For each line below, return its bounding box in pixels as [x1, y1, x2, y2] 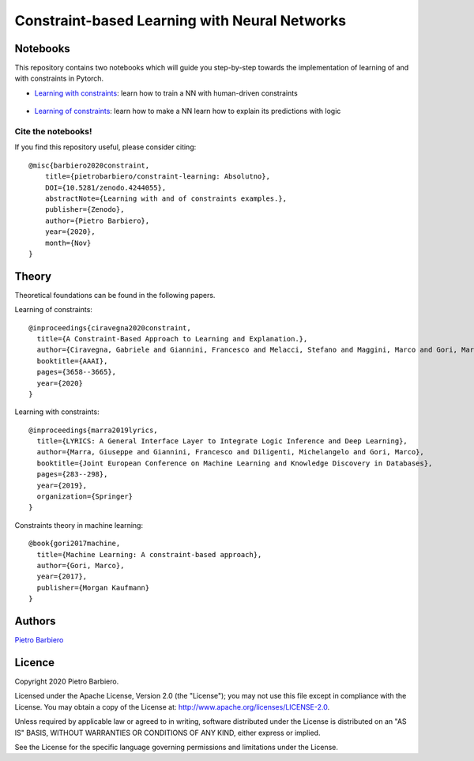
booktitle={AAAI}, [36, 356, 108, 365]
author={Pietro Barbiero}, [44, 216, 150, 225]
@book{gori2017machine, [28, 539, 121, 548]
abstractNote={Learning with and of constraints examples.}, [44, 194, 288, 203]
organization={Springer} [36, 492, 134, 501]
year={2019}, [36, 480, 88, 490]
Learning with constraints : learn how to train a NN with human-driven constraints [34, 88, 298, 98]
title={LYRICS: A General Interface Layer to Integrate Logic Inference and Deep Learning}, [36, 437, 408, 446]
